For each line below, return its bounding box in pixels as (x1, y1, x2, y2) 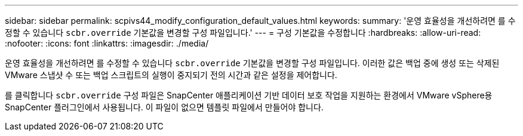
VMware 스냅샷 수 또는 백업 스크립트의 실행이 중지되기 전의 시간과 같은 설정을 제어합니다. (5, 70, 337, 80)
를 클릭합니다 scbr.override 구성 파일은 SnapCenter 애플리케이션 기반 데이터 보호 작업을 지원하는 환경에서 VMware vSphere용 (5, 90, 493, 100)
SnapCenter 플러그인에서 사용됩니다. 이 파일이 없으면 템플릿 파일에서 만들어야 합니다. (5, 102, 324, 112)
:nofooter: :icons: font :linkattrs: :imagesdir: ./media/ (5, 38, 209, 48)
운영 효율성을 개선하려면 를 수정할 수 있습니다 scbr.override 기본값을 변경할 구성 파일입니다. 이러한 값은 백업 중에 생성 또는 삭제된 (5, 58, 500, 68)
